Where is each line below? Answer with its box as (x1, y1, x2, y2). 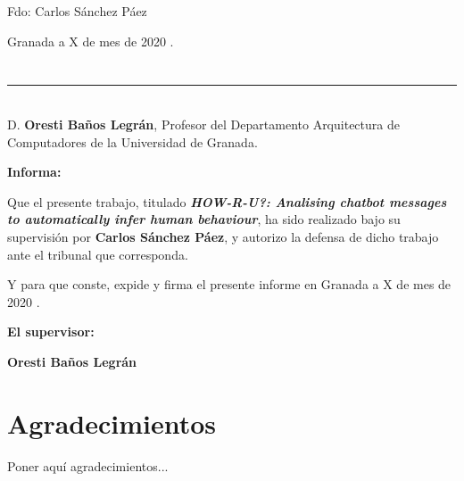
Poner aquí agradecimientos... (7, 456, 169, 475)
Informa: (7, 162, 62, 181)
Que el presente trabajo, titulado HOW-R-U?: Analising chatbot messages (7, 192, 447, 211)
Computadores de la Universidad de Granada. (7, 132, 258, 151)
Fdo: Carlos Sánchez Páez (7, 2, 147, 20)
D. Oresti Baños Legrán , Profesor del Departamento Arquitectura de (7, 114, 400, 133)
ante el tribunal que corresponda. (7, 245, 188, 263)
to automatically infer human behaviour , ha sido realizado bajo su (7, 210, 401, 228)
